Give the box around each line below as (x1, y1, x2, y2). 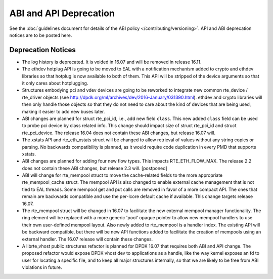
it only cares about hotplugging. (22, 80, 88, 86)
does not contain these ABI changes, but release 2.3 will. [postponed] (22, 165, 168, 171)
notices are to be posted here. (9, 32, 72, 38)
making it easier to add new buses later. (22, 108, 105, 114)
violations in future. (22, 264, 63, 270)
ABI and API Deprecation (9, 8, 115, 19)
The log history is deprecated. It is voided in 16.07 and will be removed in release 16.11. (22, 59, 202, 65)
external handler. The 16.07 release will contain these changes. (22, 236, 153, 242)
